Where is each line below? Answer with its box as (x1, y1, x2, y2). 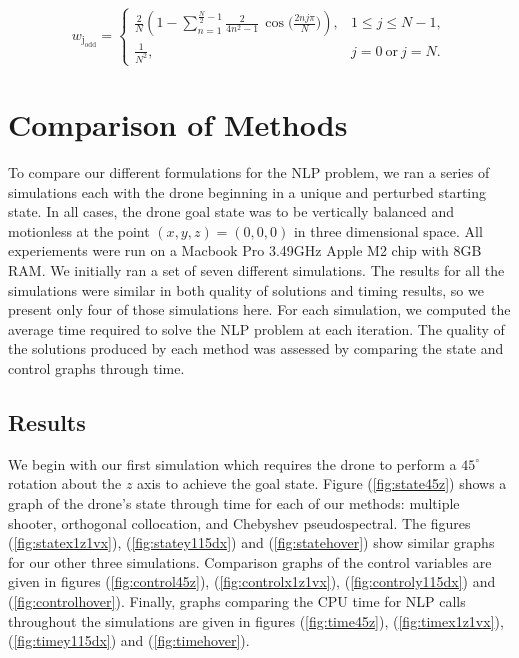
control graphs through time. (8, 358, 185, 379)
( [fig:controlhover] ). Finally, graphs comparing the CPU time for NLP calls (8, 590, 466, 611)
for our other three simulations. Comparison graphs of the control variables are (8, 551, 492, 572)
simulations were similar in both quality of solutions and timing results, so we (8, 279, 484, 300)
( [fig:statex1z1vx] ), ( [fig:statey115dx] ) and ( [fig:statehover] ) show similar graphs (8, 532, 495, 553)
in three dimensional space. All (293, 220, 483, 241)
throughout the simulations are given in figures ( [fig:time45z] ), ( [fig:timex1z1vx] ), (8, 610, 504, 631)
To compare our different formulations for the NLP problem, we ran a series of (8, 162, 490, 183)
